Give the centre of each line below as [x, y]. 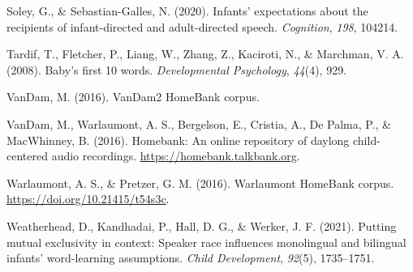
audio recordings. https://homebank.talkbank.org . [176, 156]
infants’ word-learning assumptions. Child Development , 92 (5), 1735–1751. [191, 258]
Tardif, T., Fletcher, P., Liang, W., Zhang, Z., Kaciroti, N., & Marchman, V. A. [205, 54]
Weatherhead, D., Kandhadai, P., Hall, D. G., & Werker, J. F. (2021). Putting [202, 225]
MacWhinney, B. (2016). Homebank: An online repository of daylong [178, 140]
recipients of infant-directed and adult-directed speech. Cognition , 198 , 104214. [202, 26]
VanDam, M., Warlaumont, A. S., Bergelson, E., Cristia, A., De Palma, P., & [199, 123]
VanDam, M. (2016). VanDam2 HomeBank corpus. [133, 97]
